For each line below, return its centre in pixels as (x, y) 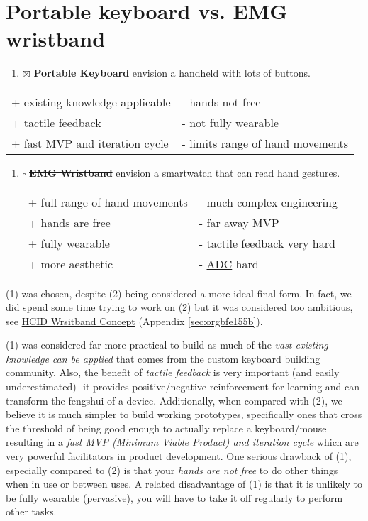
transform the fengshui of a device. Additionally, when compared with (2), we (174, 400)
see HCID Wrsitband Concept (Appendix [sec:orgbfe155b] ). (134, 320)
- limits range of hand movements (265, 143)
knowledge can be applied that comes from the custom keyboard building (163, 358)
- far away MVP (239, 222)
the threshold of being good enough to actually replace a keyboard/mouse (166, 428)
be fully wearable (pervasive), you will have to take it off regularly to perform (174, 497)
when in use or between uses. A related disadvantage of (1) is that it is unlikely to (184, 484)
